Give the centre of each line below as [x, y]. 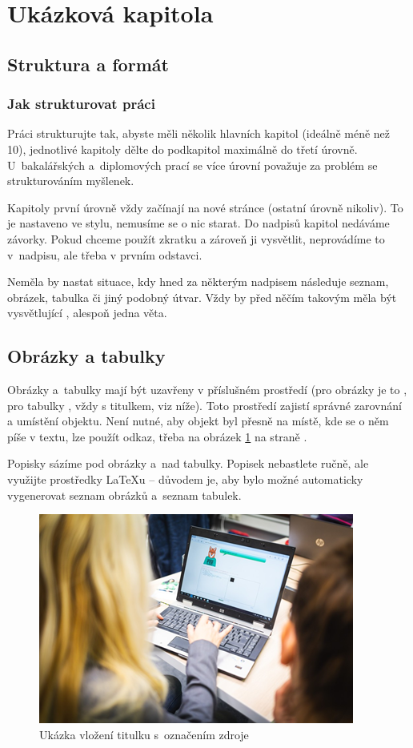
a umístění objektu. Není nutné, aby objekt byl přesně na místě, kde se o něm [198, 421]
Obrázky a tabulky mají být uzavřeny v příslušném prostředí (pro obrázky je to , [207, 390]
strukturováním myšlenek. [71, 181]
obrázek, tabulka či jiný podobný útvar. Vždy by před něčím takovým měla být [202, 297]
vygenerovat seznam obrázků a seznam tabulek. [124, 495]
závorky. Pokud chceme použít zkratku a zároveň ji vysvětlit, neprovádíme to [196, 238]
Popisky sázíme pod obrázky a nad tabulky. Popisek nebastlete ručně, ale [188, 463]
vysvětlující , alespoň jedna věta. [87, 313]
